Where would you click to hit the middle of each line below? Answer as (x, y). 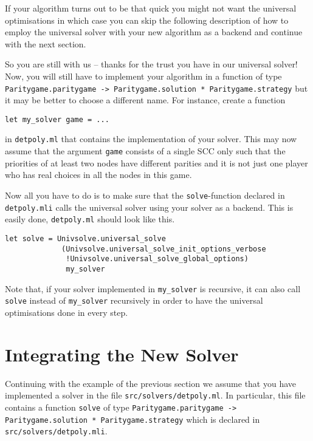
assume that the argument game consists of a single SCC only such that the (145, 151)
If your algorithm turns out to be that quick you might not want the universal (151, 8)
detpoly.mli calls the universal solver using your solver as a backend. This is (149, 207)
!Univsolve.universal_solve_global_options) (157, 259)
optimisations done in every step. (67, 312)
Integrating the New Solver (122, 354)
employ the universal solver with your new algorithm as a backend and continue (154, 32)
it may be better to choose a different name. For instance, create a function (145, 100)
